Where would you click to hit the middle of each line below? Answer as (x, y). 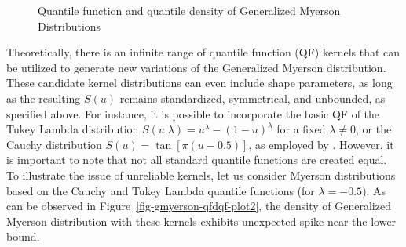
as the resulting (44, 98)
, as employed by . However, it (321, 144)
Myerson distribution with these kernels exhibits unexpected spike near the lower (201, 221)
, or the (374, 129)
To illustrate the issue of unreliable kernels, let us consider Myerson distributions (201, 174)
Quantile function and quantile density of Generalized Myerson (189, 10)
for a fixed (301, 129)
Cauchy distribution (54, 144)
